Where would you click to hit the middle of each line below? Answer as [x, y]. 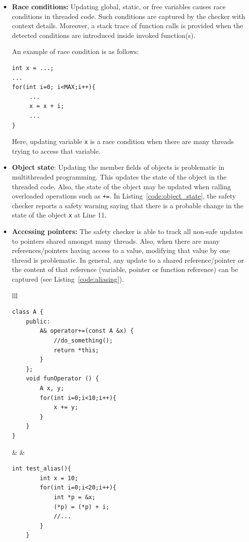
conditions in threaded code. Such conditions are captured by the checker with [129, 16]
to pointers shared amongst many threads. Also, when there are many [116, 241]
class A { [28, 312]
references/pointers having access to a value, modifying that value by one [121, 250]
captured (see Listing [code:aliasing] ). [68, 279]
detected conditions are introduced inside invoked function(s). [104, 35]
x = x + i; [47, 106]
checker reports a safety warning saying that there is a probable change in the [128, 205]
